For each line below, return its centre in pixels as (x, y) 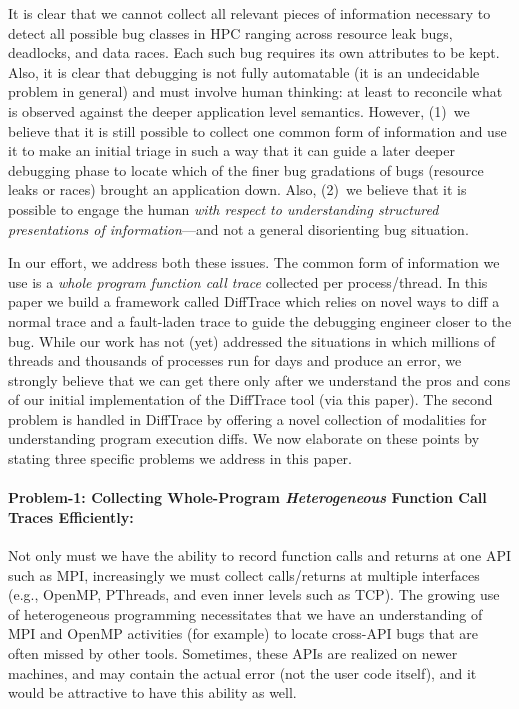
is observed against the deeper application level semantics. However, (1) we (239, 110)
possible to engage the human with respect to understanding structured (223, 208)
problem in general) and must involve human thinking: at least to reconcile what (255, 91)
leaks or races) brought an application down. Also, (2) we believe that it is (237, 189)
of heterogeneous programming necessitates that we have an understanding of (245, 613)
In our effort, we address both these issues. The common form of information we (254, 262)
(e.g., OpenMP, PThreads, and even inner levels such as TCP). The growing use (254, 594)
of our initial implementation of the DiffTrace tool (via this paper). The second (250, 399)
